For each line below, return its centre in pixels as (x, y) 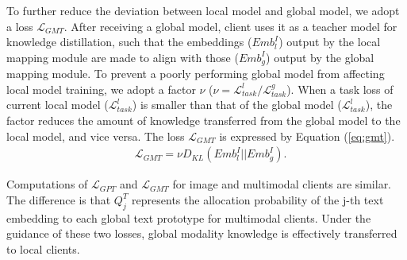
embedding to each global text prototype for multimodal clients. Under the (189, 217)
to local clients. (43, 248)
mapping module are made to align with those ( (123, 57)
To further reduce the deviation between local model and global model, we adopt (203, 10)
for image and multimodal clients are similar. (282, 184)
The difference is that (59, 199)
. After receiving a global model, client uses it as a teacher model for (230, 26)
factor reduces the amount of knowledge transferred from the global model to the (203, 120)
